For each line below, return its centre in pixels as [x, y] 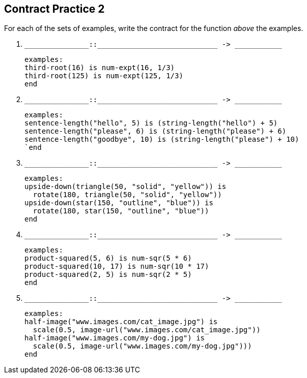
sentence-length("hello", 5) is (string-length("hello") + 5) [151, 123]
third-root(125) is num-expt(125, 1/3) [104, 76]
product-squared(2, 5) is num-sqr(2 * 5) [108, 275]
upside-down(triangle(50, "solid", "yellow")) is [125, 187]
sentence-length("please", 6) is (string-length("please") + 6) [156, 131]
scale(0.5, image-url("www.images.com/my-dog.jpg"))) [142, 346]
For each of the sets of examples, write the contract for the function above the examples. [154, 28]
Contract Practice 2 [54, 9]
